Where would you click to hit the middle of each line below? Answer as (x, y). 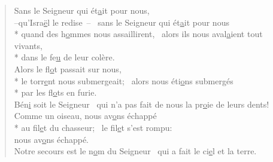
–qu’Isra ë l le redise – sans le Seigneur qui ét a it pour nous (122, 22)
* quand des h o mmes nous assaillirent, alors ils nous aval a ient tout (138, 34)
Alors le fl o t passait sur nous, (68, 68)
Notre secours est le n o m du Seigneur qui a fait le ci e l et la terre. (135, 151)
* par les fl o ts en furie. (55, 92)
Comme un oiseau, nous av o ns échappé (85, 116)
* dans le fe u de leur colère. (64, 57)
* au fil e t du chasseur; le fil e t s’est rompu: (93, 127)
